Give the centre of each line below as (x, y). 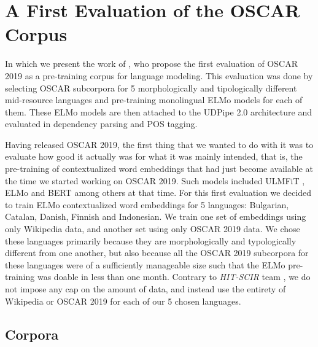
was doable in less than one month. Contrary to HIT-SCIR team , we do (174, 277)
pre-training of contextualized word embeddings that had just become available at (159, 169)
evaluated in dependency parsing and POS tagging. (101, 124)
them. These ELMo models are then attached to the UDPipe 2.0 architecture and (158, 111)
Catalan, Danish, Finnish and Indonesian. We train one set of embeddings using (156, 216)
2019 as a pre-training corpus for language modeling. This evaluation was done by (159, 75)
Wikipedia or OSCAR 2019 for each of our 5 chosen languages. (123, 301)
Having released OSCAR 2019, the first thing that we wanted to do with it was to (159, 144)
